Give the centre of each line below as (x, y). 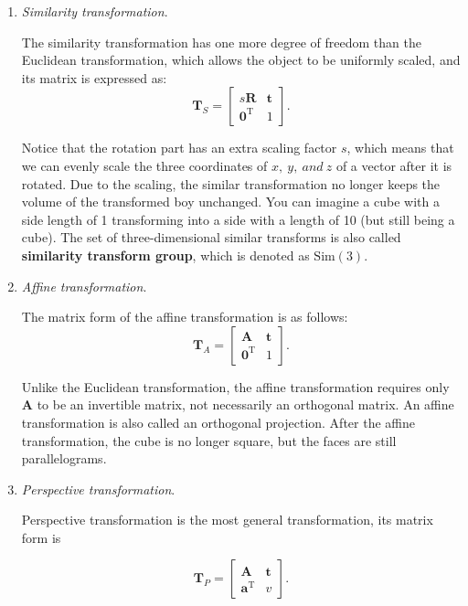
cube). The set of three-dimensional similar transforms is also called (211, 237)
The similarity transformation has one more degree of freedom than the (221, 42)
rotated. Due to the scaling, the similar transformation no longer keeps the (231, 183)
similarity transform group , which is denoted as (165, 255)
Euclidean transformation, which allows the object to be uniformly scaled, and (241, 60)
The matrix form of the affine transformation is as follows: (185, 317)
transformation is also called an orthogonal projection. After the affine (218, 422)
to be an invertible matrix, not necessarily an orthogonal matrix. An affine (245, 404)
